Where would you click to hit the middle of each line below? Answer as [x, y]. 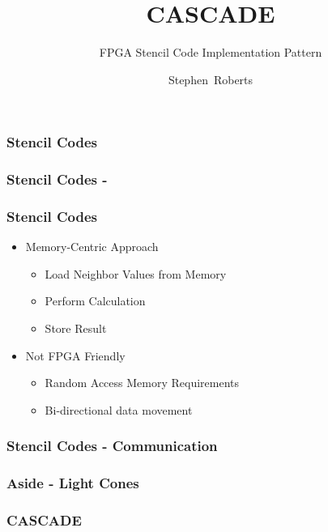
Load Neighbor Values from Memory [136, 273]
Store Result [76, 328]
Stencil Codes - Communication [112, 446]
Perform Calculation [95, 301]
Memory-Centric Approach [92, 247]
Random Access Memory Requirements [142, 383]
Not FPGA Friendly [75, 355]
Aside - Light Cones [73, 483]
